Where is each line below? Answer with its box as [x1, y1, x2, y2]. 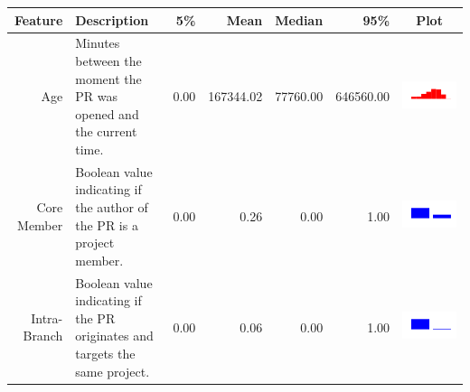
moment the [75, 69, 142, 88]
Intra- [31, 308, 63, 327]
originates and [75, 326, 154, 345]
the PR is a [75, 215, 138, 234]
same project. [75, 361, 150, 380]
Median [275, 10, 324, 29]
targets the [75, 343, 136, 362]
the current [75, 122, 137, 141]
